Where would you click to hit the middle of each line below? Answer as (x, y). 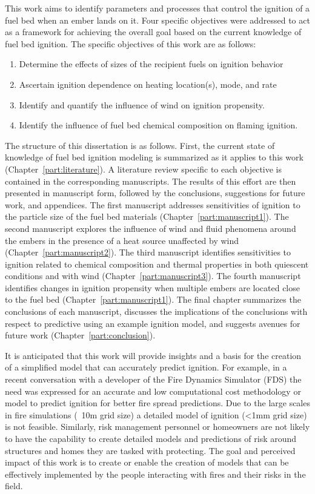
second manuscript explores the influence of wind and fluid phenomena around (151, 228)
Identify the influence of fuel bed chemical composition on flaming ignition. (158, 125)
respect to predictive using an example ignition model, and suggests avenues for (153, 323)
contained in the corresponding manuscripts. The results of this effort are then (151, 181)
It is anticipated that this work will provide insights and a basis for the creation (153, 355)
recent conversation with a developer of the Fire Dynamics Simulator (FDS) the (153, 379)
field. (14, 486)
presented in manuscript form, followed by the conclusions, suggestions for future (155, 193)
